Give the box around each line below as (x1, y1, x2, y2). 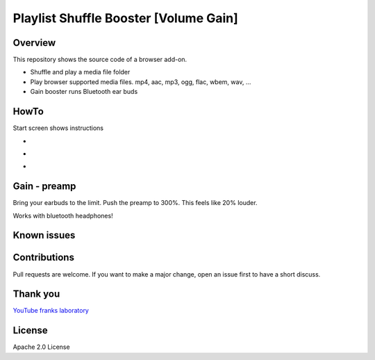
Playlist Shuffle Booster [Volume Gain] (12, 10, 239, 26)
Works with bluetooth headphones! (12, 211, 114, 220)
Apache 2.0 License (12, 343, 70, 351)
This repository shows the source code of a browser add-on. (12, 56, 187, 64)
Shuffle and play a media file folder (30, 68, 131, 76)
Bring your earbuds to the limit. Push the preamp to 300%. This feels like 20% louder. (12, 199, 258, 207)
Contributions (12, 252, 74, 263)
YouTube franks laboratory (12, 306, 90, 315)
